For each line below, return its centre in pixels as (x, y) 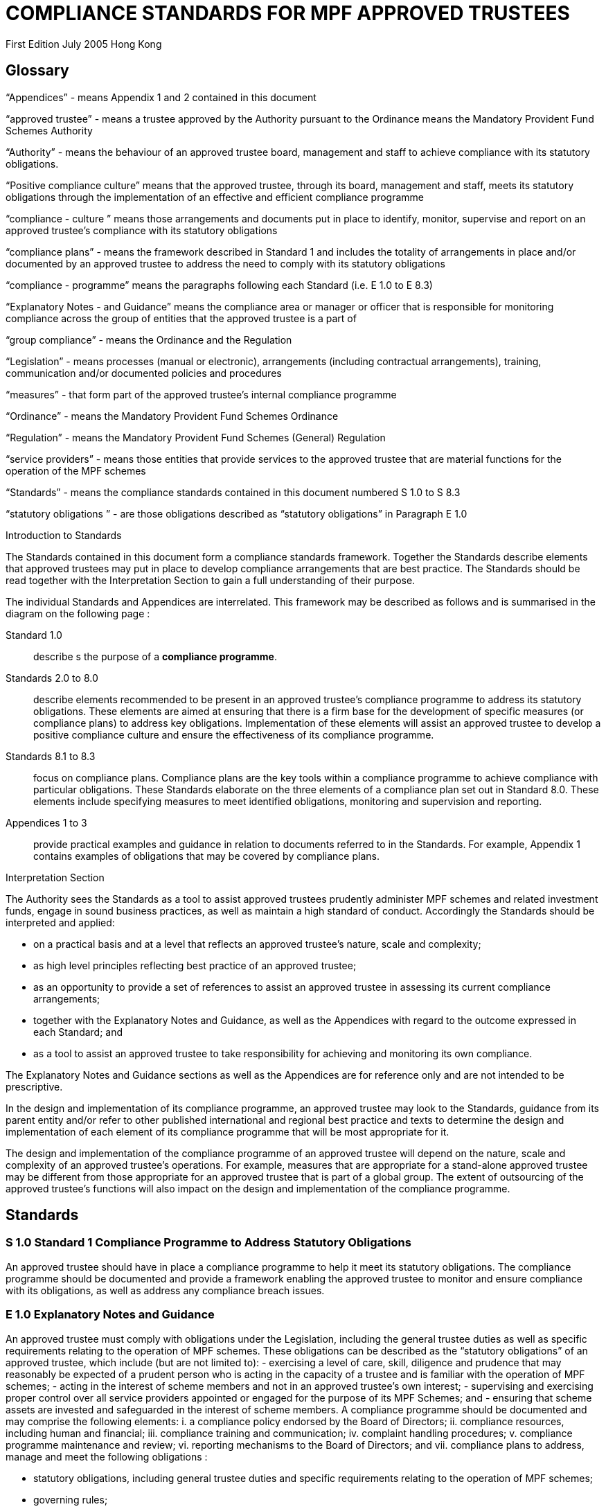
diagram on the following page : (78, 613)
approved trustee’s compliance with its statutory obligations (142, 230)
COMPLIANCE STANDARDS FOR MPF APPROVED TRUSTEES (288, 13)
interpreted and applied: (60, 922)
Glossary (37, 71)
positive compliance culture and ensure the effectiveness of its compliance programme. (234, 734)
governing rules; (71, 1499)
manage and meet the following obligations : (107, 1456)
